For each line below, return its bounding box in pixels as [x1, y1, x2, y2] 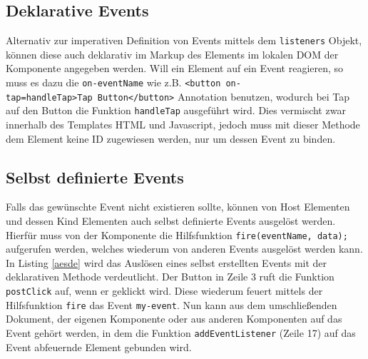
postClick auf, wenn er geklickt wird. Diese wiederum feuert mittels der [6, 283, 323, 298]
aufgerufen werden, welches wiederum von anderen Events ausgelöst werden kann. [6, 241, 363, 256]
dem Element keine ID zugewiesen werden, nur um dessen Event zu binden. [6, 131, 336, 146]
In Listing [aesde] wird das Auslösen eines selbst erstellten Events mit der [6, 255, 327, 270]
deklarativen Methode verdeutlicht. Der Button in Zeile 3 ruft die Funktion [6, 269, 334, 284]
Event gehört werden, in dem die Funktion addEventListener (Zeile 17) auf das [6, 325, 356, 340]
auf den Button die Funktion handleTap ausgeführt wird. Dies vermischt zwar [6, 103, 346, 118]
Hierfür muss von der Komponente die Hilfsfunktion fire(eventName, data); [6, 227, 348, 242]
